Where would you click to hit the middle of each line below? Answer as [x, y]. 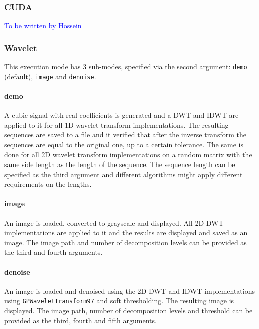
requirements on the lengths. [48, 184]
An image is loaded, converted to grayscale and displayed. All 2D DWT [114, 222]
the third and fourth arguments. [53, 252]
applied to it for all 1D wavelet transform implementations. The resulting [116, 125]
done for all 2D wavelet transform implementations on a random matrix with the [128, 154]
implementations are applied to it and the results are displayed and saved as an [126, 232]
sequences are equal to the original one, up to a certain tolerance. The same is [124, 144]
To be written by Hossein [43, 25]
